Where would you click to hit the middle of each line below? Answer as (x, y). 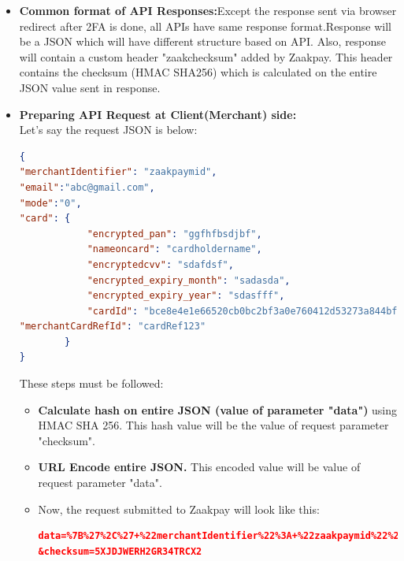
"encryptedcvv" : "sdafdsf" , (160, 264)
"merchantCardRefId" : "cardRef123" (113, 327)
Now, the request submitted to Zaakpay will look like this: (179, 509)
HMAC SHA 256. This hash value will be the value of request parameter (213, 425)
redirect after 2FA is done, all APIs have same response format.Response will (206, 26)
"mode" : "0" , (50, 203)
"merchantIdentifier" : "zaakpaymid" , (118, 172)
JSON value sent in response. (90, 87)
